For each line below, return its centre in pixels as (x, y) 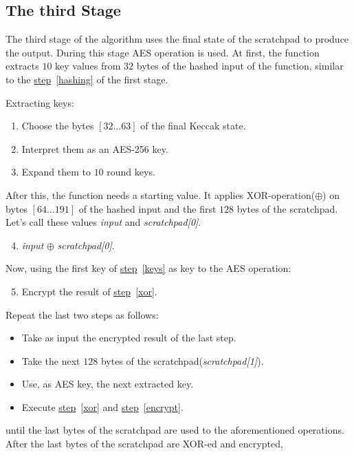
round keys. (131, 172)
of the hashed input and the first (147, 208)
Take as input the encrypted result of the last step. (129, 338)
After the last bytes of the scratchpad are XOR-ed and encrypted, (144, 444)
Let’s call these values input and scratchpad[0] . (103, 222)
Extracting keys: (40, 102)
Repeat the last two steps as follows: (82, 314)
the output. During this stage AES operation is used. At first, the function (163, 52)
